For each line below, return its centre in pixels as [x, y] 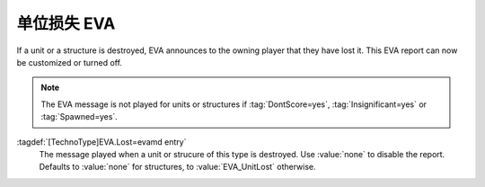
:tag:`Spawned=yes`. [79, 117]
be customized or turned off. [70, 62]
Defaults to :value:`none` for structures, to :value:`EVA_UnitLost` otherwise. [177, 167]
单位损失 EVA [66, 23]
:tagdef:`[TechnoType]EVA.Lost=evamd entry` [101, 142]
